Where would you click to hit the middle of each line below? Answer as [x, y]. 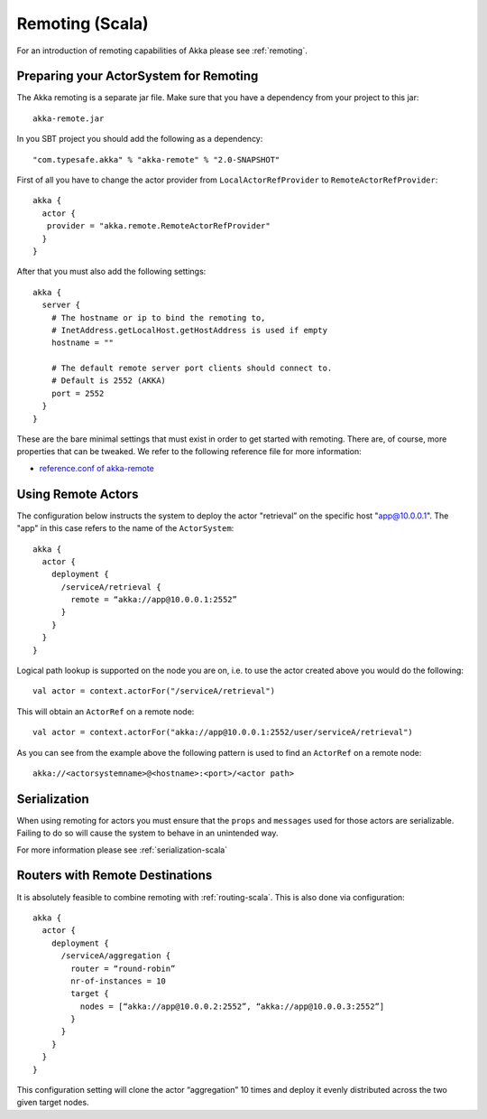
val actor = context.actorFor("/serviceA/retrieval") [154, 691]
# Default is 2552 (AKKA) [109, 381]
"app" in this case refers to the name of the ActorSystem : [125, 528]
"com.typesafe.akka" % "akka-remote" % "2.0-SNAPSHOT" [156, 159]
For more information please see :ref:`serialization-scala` [122, 850]
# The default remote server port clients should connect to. [192, 368]
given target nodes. [53, 1103]
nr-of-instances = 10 [119, 981]
